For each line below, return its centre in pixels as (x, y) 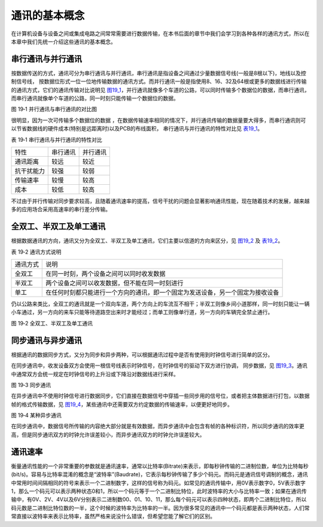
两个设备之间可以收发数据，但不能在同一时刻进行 (115, 283)
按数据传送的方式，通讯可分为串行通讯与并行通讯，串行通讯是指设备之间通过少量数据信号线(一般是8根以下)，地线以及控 (159, 73)
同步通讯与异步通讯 (46, 340)
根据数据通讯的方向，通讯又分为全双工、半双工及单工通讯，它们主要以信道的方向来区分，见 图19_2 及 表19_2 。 (147, 241)
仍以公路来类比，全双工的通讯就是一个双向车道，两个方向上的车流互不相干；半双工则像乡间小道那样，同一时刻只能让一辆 (160, 304)
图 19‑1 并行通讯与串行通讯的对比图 (54, 109)
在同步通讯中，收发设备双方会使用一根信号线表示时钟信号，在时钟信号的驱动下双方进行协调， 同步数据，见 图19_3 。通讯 (159, 365)
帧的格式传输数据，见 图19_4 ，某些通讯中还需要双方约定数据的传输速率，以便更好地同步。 (122, 404)
